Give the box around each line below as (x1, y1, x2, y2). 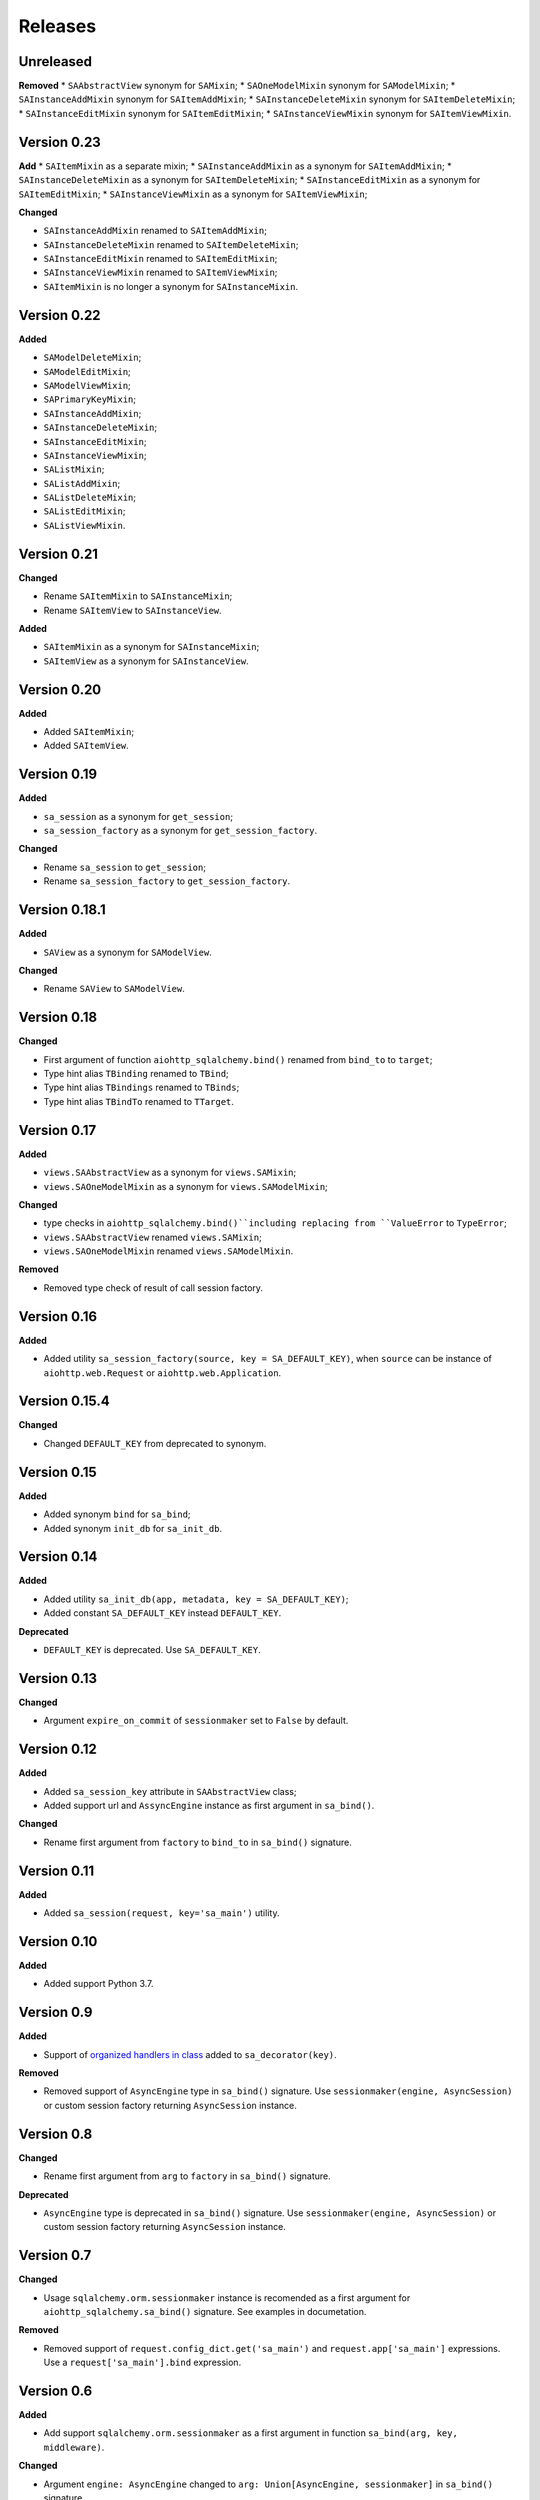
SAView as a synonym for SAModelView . (43, 946, 212, 958)
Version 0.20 (18, 681, 102, 698)
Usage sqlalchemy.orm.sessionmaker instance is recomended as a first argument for (43, 2291, 411, 2304)
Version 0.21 (18, 545, 99, 562)
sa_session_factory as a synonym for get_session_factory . (43, 825, 318, 837)
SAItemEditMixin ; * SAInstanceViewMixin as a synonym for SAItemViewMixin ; (18, 188, 368, 200)
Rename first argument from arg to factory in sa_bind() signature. (43, 2170, 331, 2182)
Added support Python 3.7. (43, 1978, 154, 1990)
